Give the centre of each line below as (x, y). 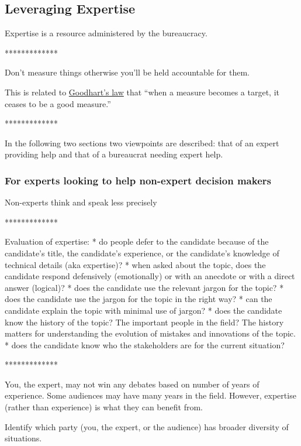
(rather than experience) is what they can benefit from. (104, 407)
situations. (23, 438)
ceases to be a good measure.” (58, 103)
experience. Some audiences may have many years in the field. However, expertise (150, 395)
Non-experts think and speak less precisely (81, 202)
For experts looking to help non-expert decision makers (138, 180)
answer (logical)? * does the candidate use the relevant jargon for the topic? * (144, 287)
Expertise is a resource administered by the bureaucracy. (106, 33)
